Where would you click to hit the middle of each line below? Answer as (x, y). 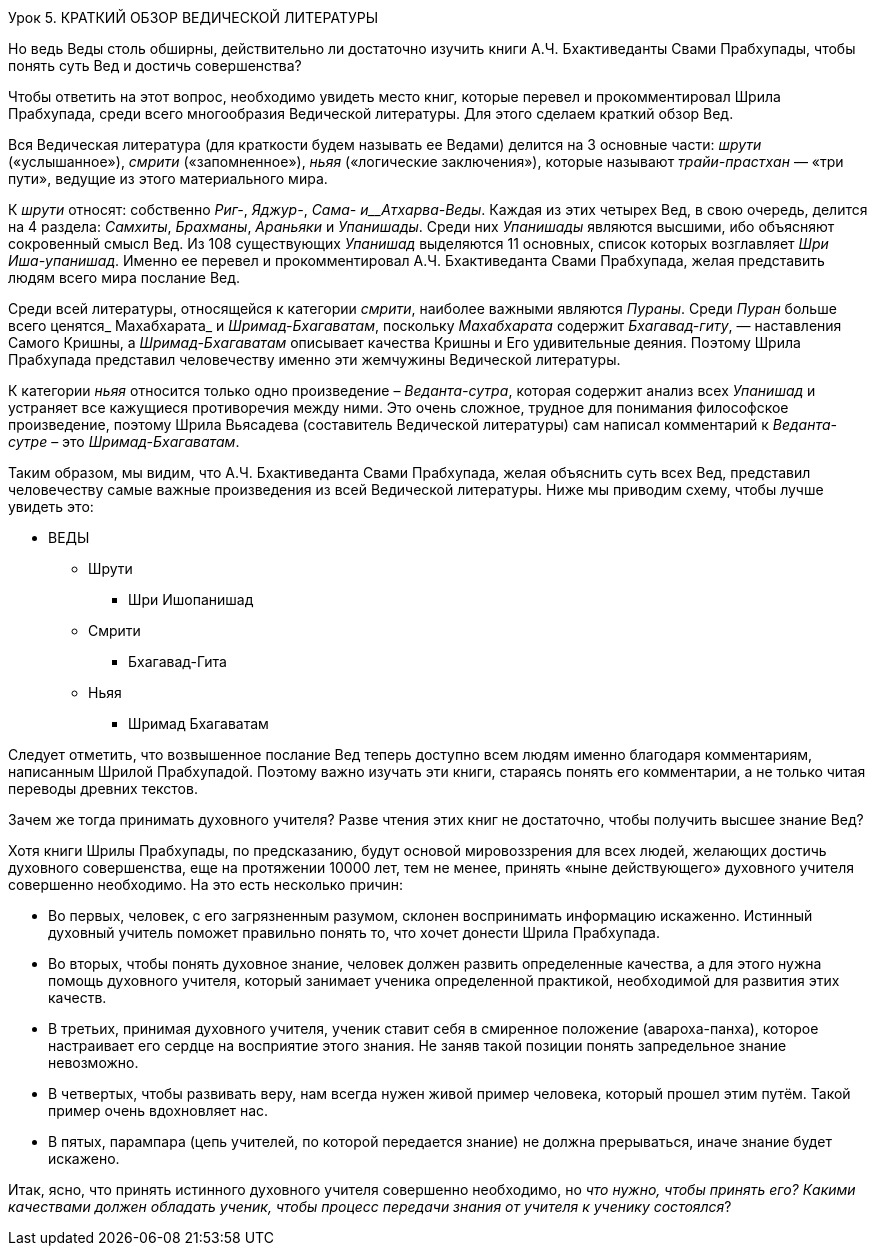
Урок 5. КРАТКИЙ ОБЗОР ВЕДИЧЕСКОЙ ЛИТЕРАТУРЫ (193, 17)
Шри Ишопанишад (191, 599)
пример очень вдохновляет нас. (158, 1110)
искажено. (84, 1158)
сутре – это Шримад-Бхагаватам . (124, 441)
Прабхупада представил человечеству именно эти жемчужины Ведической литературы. (314, 359)
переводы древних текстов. (103, 788)
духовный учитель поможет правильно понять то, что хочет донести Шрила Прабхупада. (354, 932)
